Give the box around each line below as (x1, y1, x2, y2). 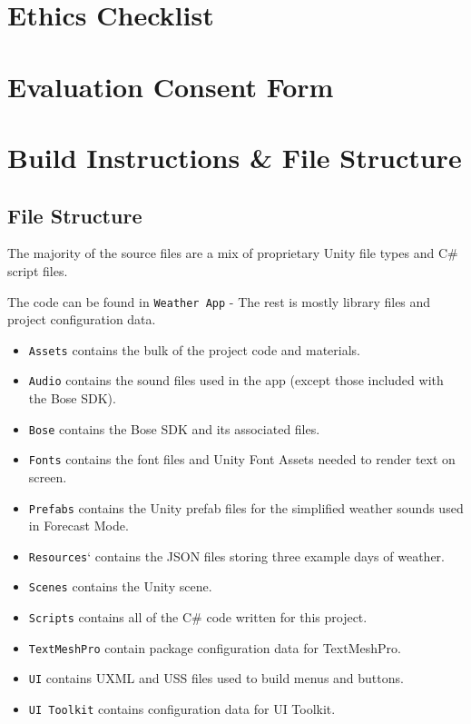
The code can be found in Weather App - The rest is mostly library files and (7, 292, 431, 311)
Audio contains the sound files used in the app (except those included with (28, 371, 444, 390)
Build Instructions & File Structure (7, 138, 462, 175)
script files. (7, 261, 68, 280)
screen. (28, 467, 67, 486)
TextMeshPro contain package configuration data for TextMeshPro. (28, 638, 401, 657)
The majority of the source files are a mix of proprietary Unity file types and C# (7, 243, 458, 263)
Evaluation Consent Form (7, 67, 334, 104)
